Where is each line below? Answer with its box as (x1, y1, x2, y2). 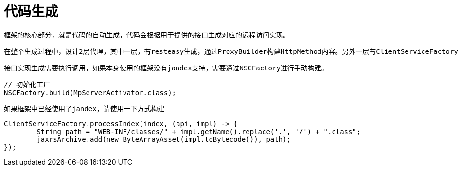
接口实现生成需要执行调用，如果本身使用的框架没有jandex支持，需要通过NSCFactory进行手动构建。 (4, 64, 328, 72)
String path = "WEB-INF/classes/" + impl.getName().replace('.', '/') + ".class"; (36, 127, 361, 136)
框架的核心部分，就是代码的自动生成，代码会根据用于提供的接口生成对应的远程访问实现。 (4, 31, 290, 39)
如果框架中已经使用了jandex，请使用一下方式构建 (4, 104, 165, 113)
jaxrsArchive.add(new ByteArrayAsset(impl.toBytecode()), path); (36, 135, 291, 143)
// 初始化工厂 (4, 80, 51, 88)
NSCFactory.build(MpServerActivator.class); (4, 88, 177, 97)
